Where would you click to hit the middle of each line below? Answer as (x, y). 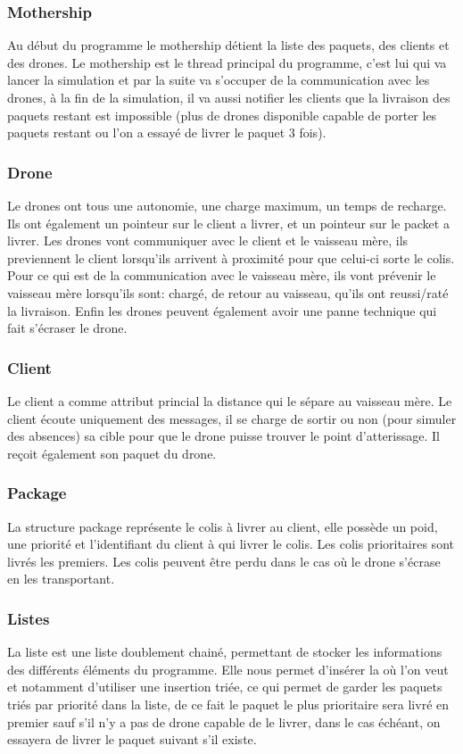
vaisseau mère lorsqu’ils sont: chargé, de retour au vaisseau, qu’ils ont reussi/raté (228, 292)
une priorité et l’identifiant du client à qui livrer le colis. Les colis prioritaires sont (231, 544)
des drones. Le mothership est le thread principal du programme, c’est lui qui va (227, 62)
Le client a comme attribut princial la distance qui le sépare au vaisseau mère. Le (230, 400)
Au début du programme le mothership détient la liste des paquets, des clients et (228, 45)
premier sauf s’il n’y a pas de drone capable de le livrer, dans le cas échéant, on (224, 721)
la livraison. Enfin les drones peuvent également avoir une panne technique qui (222, 310)
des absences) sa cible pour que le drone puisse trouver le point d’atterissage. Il (223, 436)
